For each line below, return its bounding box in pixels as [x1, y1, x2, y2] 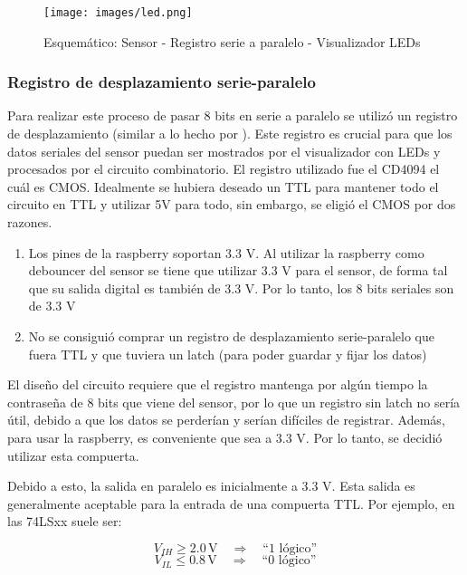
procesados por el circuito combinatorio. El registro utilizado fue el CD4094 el [7, 159, 440, 178]
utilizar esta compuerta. [7, 446, 139, 465]
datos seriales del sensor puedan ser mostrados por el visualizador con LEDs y [7, 141, 441, 160]
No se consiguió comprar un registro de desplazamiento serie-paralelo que [28, 327, 434, 345]
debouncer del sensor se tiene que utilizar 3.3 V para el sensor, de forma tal [28, 261, 448, 280]
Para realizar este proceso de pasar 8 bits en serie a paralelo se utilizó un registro [7, 106, 458, 125]
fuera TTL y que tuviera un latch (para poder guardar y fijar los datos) [28, 344, 427, 363]
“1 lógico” [262, 541, 318, 555]
